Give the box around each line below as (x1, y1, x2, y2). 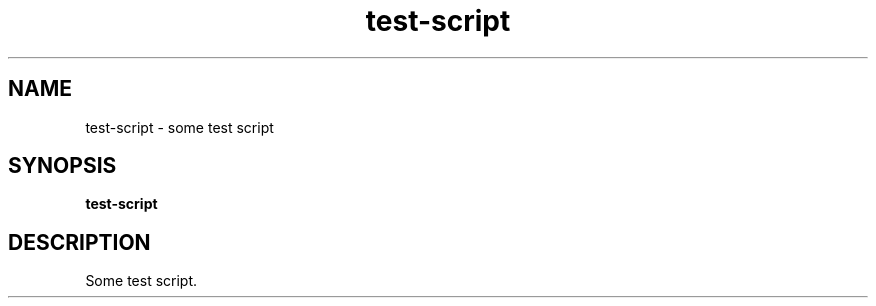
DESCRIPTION (8, 229, 151, 255)
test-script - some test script (85, 118, 274, 136)
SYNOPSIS (8, 153, 117, 179)
